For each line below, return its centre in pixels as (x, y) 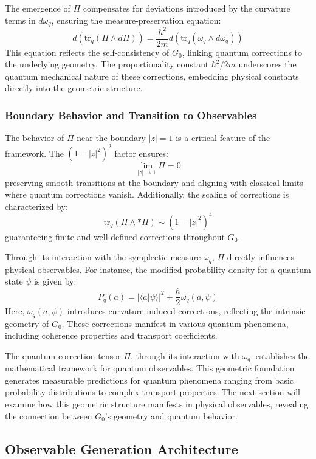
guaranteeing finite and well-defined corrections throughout (115, 236)
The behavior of (35, 138)
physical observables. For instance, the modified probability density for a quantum (158, 269)
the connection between (49, 416)
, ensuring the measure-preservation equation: (136, 20)
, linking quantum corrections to (242, 52)
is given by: (55, 281)
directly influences (260, 257)
